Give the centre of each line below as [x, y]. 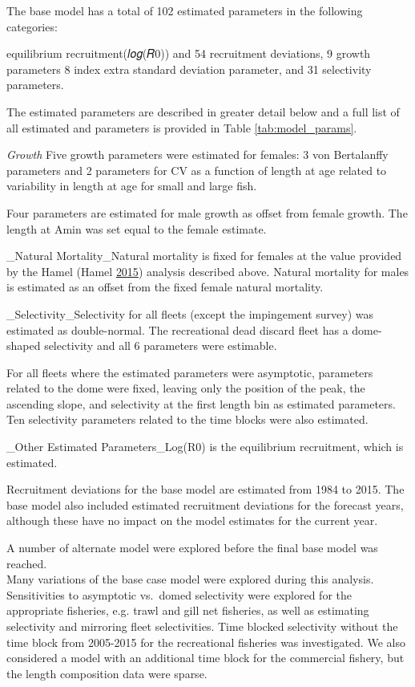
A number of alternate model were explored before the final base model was [192, 548]
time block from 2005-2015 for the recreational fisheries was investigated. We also [206, 642]
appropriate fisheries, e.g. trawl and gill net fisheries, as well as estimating [188, 610]
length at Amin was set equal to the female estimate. [137, 228]
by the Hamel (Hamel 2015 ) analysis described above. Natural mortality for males [208, 271]
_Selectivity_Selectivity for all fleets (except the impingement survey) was [190, 313]
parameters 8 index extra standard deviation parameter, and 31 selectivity [189, 69]
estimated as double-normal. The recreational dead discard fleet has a [177, 329]
